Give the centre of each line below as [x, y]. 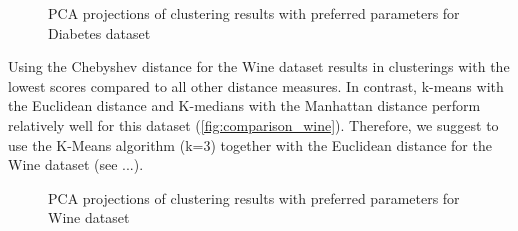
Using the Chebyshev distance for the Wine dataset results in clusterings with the [259, 66]
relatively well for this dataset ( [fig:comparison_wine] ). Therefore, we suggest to [253, 124]
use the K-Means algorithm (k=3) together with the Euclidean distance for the [250, 144]
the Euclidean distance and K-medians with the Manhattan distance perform [244, 105]
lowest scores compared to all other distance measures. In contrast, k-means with [256, 85]
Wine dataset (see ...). [76, 164]
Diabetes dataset [99, 32]
